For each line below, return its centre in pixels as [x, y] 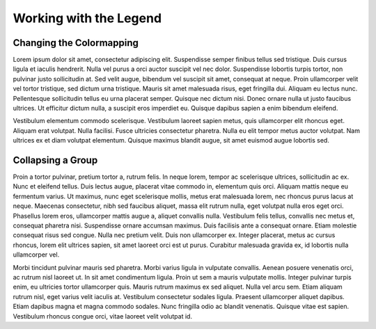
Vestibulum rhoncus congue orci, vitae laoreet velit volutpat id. [103, 316]
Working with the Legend [87, 18]
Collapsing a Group [55, 160]
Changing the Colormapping [76, 43]
